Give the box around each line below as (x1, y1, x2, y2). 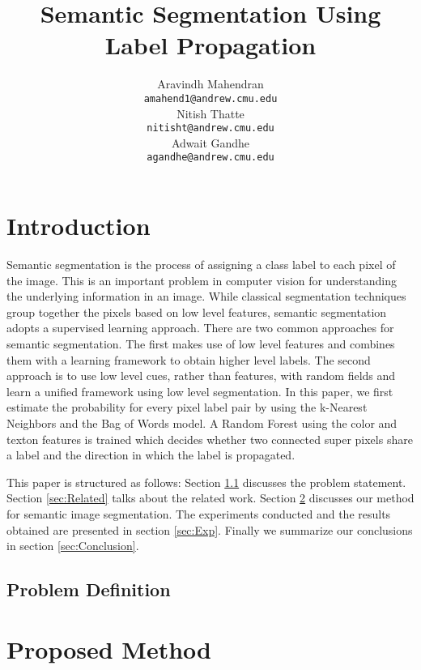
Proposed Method (6, 632, 211, 665)
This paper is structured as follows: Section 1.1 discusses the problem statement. (6, 473, 406, 490)
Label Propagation (104, 28, 317, 62)
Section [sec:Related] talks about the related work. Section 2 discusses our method (6, 489, 415, 506)
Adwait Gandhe (171, 134, 250, 151)
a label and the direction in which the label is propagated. (6, 446, 296, 463)
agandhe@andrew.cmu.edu (147, 151, 274, 164)
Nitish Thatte (176, 105, 245, 122)
